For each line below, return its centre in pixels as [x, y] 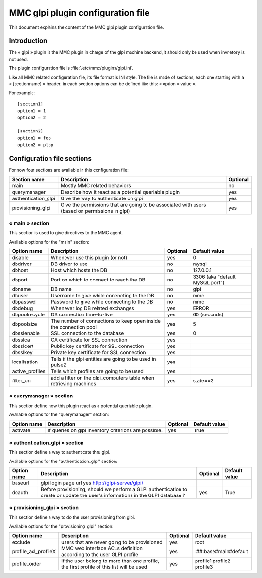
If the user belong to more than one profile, [110, 561]
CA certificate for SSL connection [89, 340]
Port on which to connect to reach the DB [98, 280]
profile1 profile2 [213, 561]
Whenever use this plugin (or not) [89, 257]
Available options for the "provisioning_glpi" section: [61, 526]
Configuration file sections [50, 158]
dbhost [20, 270]
